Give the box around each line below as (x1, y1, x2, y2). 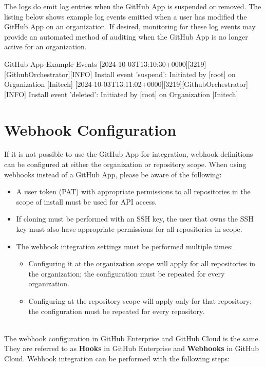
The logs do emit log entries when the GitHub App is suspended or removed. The (4, 1, 261, 11)
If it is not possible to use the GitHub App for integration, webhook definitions (4, 149, 253, 159)
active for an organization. (4, 41, 87, 52)
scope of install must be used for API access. (16, 196, 157, 207)
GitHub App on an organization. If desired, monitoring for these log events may (4, 21, 256, 32)
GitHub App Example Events (4, 58, 98, 69)
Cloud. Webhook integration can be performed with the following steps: (4, 353, 230, 363)
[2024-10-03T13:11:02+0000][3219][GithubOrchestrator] (75, 79, 248, 89)
